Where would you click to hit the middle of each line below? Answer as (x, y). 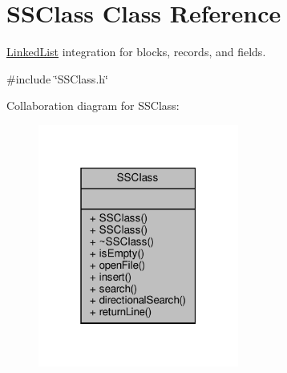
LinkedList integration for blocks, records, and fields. (136, 52)
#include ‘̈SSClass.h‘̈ (57, 78)
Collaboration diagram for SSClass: (93, 105)
